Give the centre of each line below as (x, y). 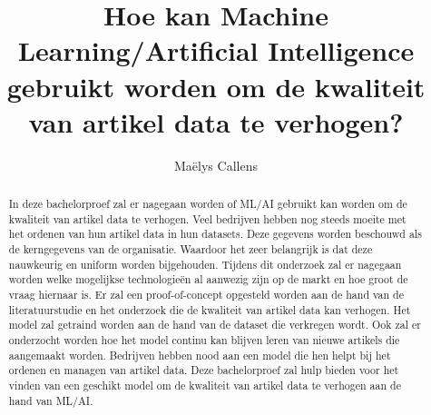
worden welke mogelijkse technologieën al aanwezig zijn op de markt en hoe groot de (208, 279)
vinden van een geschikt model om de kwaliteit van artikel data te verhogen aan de (205, 385)
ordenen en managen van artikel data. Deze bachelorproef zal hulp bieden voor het (204, 370)
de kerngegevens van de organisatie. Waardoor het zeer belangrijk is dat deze (191, 249)
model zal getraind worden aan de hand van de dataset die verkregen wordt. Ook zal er (215, 325)
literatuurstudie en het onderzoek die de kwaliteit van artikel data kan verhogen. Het (210, 309)
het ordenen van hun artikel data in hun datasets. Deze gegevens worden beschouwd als (215, 234)
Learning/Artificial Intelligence (216, 50)
